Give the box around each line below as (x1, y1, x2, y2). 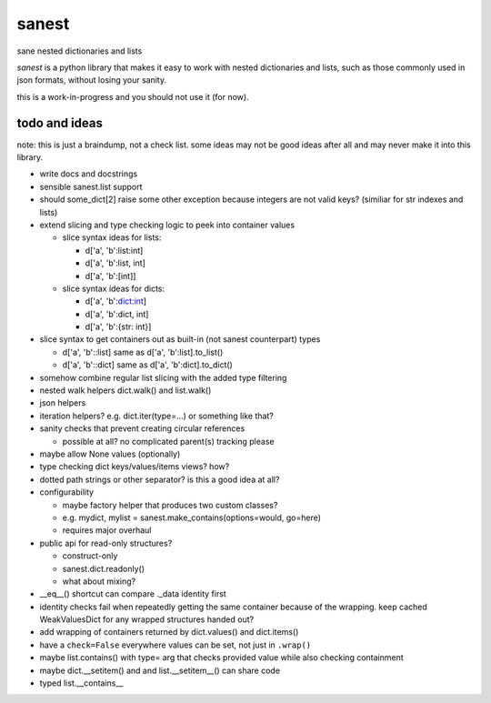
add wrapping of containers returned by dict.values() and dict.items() (39, 627, 299, 638)
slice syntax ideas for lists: (62, 232, 162, 243)
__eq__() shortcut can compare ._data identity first (39, 588, 226, 599)
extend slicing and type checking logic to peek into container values (39, 219, 296, 230)
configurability (39, 487, 95, 497)
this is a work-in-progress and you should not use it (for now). (16, 91, 249, 102)
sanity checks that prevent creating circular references (39, 423, 245, 434)
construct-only (62, 550, 118, 561)
